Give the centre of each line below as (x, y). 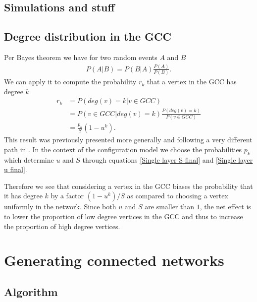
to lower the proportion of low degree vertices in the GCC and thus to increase (124, 216)
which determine (29, 159)
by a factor (67, 196)
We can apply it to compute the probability (70, 82)
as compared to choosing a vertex (178, 196)
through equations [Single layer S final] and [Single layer (168, 159)
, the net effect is (225, 207)
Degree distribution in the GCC (88, 36)
